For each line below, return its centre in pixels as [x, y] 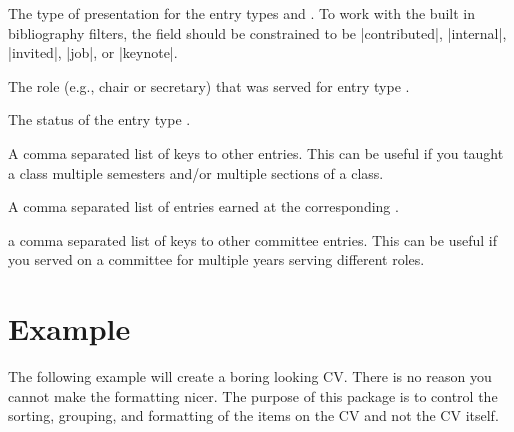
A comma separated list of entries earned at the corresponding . [203, 206]
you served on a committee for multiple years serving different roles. [216, 259]
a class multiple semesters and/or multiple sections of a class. [196, 172]
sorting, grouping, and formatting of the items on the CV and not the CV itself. [253, 415]
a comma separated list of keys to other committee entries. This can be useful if [252, 239]
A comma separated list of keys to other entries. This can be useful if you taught [256, 152]
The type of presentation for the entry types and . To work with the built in [241, 13]
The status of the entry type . [99, 119]
